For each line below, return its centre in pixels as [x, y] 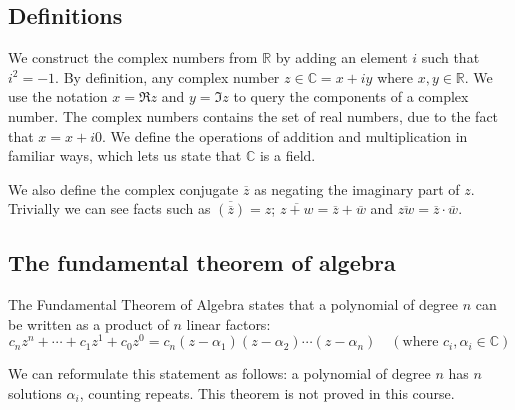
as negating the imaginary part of [357, 188]
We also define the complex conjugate [123, 188]
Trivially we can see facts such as [109, 208]
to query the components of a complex [351, 96]
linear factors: [228, 323]
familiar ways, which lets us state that [125, 155]
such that [450, 57]
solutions [35, 393]
